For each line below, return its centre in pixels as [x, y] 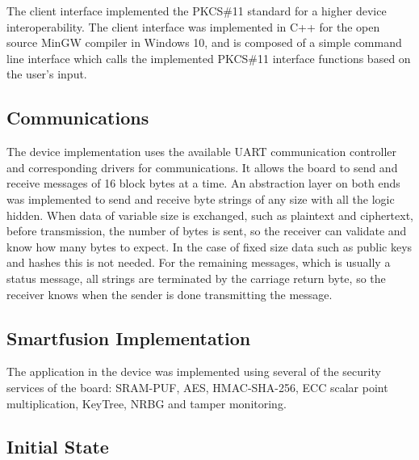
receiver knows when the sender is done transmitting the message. [170, 294]
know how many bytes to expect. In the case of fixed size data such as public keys [209, 246]
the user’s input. [47, 74]
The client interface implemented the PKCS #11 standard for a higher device [197, 11]
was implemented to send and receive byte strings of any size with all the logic [201, 198]
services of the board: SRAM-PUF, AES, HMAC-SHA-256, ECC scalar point [197, 387]
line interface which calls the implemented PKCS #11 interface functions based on [209, 58]
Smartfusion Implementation [129, 338]
